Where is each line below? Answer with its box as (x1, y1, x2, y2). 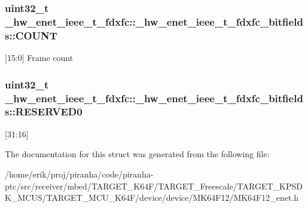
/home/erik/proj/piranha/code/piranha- (5, 167, 154, 180)
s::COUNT (5, 27, 57, 42)
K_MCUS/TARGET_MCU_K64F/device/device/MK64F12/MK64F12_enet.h (5, 191, 299, 204)
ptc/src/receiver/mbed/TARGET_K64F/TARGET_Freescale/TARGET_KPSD (5, 179, 303, 192)
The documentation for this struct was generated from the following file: (5, 148, 270, 160)
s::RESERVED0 (5, 104, 83, 119)
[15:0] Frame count (5, 51, 74, 64)
